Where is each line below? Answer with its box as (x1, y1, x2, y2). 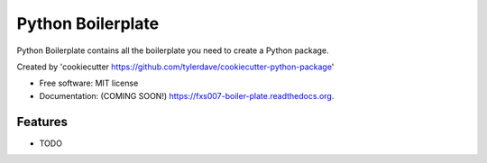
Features (16, 113, 68, 130)
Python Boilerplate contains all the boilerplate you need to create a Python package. (16, 45, 329, 56)
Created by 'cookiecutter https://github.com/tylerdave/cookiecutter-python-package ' (16, 61, 335, 72)
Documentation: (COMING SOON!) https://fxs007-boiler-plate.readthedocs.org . (39, 90, 335, 101)
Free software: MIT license (39, 77, 139, 89)
